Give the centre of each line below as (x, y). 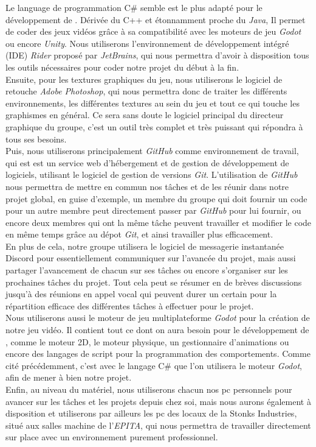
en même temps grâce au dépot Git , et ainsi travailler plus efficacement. (139, 234)
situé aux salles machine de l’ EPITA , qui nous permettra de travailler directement (158, 425)
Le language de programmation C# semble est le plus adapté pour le (134, 7)
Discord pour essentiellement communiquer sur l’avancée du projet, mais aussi (151, 258)
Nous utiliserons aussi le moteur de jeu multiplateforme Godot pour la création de (158, 318)
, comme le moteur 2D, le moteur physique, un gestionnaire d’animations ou (147, 341)
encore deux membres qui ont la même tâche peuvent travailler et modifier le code (159, 222)
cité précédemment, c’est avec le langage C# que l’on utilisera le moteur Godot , (154, 365)
